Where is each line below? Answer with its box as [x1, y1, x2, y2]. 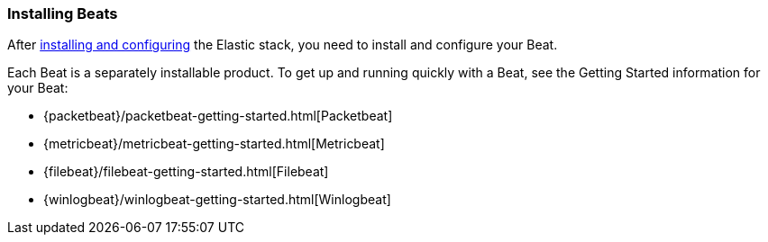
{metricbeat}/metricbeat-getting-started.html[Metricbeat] [43, 136, 385, 152]
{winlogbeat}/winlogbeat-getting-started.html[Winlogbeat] [43, 192, 391, 208]
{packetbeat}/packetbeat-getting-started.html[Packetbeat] [43, 108, 393, 124]
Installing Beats [7, 4, 118, 22]
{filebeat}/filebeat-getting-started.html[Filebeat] [43, 164, 329, 180]
